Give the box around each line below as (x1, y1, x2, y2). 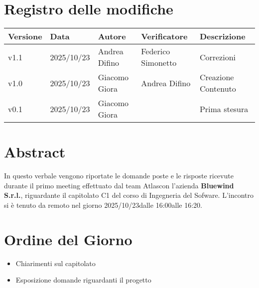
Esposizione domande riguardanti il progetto (15, 275, 151, 285)
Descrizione (199, 30, 246, 42)
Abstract (4, 142, 66, 162)
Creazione (199, 71, 234, 83)
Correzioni (199, 51, 236, 63)
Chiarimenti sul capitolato (15, 258, 96, 268)
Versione (8, 30, 42, 42)
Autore (98, 30, 126, 42)
